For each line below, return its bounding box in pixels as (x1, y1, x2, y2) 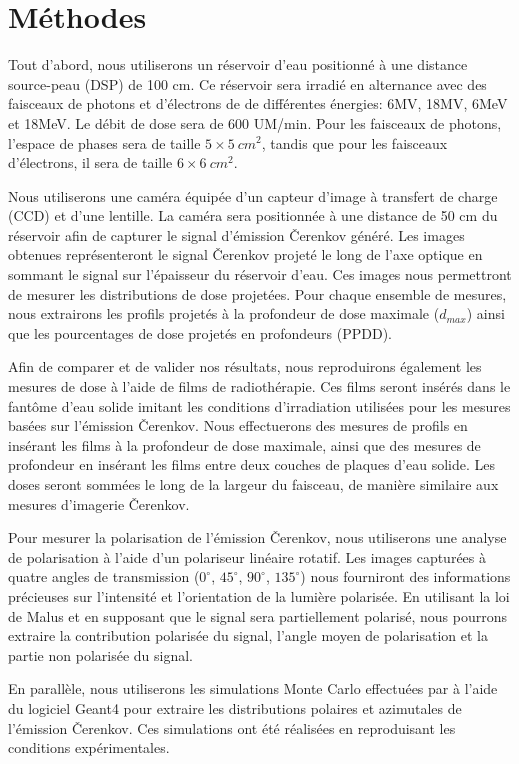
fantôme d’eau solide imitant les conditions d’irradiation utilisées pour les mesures (8, 395, 511, 416)
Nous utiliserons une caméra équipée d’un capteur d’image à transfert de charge (8, 185, 498, 206)
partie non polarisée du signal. (8, 644, 193, 665)
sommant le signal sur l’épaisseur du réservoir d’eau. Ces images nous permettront (8, 264, 512, 285)
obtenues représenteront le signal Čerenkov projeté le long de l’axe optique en (8, 244, 483, 265)
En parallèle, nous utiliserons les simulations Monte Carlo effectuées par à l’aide (8, 678, 498, 699)
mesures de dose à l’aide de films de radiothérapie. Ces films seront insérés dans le (8, 376, 511, 397)
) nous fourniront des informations (300, 566, 511, 587)
